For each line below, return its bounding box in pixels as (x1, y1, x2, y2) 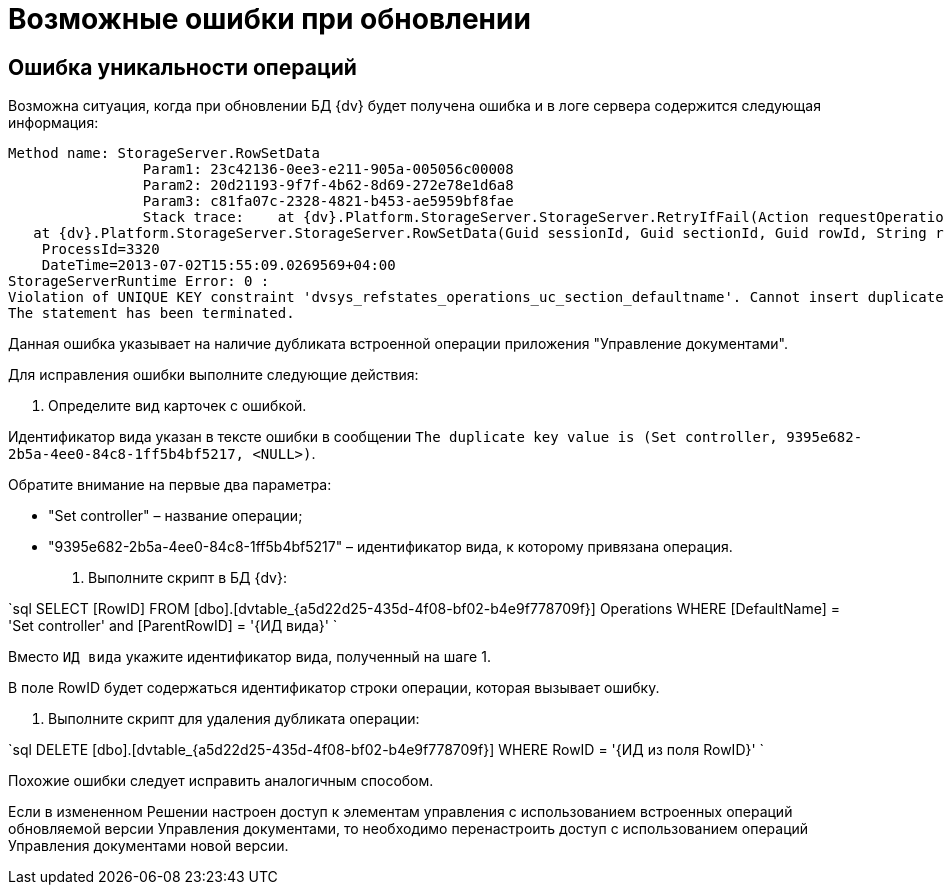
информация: (8, 114, 99, 132)
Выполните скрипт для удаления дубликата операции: (48, 710, 420, 728)
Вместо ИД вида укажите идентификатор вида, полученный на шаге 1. (8, 648, 491, 666)
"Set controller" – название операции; (48, 507, 303, 525)
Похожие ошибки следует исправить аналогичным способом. (8, 772, 434, 790)
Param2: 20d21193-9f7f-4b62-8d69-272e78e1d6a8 (142, 177, 514, 194)
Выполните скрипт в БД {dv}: (88, 569, 287, 587)
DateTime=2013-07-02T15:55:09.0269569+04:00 (41, 257, 396, 274)
